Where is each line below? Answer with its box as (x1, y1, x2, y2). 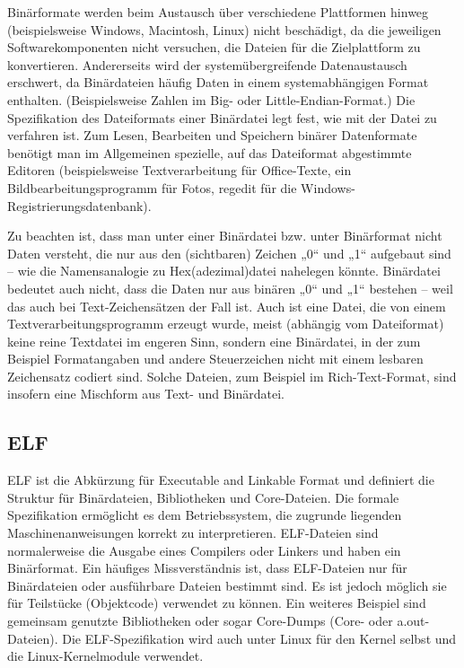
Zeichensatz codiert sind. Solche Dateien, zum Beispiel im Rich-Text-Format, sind (7, 366, 457, 385)
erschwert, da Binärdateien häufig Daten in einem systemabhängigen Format (7, 73, 429, 92)
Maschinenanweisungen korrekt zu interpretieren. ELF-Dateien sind (7, 523, 379, 542)
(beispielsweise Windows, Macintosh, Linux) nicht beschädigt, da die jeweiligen (7, 20, 442, 39)
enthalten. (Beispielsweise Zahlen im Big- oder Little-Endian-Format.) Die (7, 90, 416, 109)
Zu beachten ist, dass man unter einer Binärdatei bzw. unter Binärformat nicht (7, 226, 442, 245)
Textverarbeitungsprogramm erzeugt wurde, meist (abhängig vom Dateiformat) (7, 314, 444, 333)
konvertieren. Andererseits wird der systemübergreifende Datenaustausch (7, 55, 407, 74)
